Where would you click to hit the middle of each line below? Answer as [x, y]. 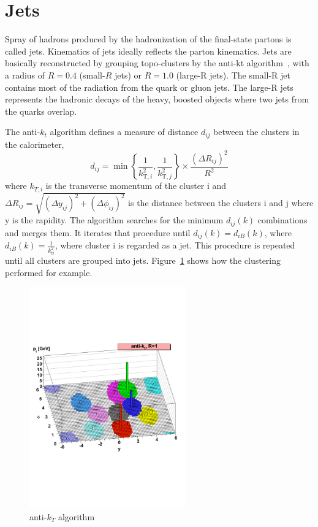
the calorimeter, [35, 144]
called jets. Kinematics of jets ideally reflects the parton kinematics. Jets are [148, 51]
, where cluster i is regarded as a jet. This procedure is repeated [175, 245]
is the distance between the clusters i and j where [221, 202]
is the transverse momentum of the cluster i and [136, 186]
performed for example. [49, 272]
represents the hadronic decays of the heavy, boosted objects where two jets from [157, 99]
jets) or [128, 75]
